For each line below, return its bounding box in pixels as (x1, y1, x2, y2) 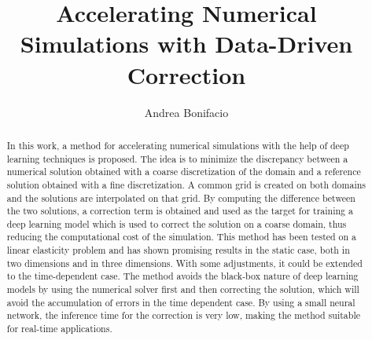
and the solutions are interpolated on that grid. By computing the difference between (6, 191, 355, 204)
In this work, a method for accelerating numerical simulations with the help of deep (6, 138, 349, 152)
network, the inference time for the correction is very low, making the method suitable (6, 309, 360, 322)
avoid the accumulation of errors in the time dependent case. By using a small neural (6, 295, 355, 309)
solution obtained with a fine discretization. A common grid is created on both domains (6, 177, 366, 191)
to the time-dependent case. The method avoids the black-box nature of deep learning (6, 269, 359, 283)
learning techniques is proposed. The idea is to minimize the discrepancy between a (6, 152, 348, 165)
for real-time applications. (6, 322, 112, 335)
